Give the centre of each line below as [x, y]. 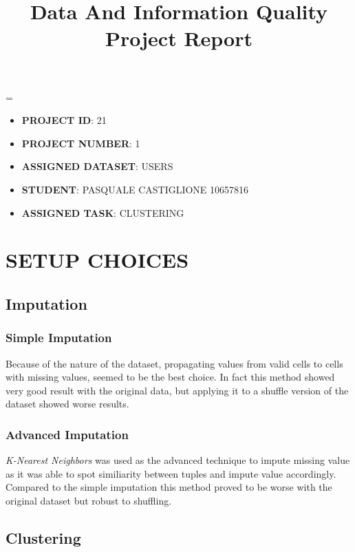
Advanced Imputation [67, 434]
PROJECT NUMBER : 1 [81, 143]
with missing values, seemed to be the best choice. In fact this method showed [170, 377]
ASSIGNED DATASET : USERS [97, 166]
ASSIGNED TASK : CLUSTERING [103, 212]
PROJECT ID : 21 [64, 120]
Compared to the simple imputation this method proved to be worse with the [169, 487]
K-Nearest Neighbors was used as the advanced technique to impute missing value [178, 460]
